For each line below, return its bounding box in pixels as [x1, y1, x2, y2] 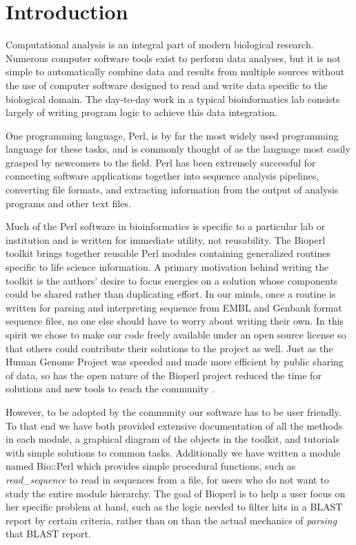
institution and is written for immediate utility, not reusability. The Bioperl [6, 232, 326, 247]
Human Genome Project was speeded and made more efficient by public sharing [6, 354, 344, 369]
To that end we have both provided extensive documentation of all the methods [6, 418, 343, 432]
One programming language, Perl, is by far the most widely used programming [6, 128, 339, 142]
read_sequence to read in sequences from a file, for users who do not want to [6, 472, 329, 486]
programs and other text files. [6, 195, 131, 210]
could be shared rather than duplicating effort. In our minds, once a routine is [6, 287, 336, 301]
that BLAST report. [6, 526, 91, 541]
